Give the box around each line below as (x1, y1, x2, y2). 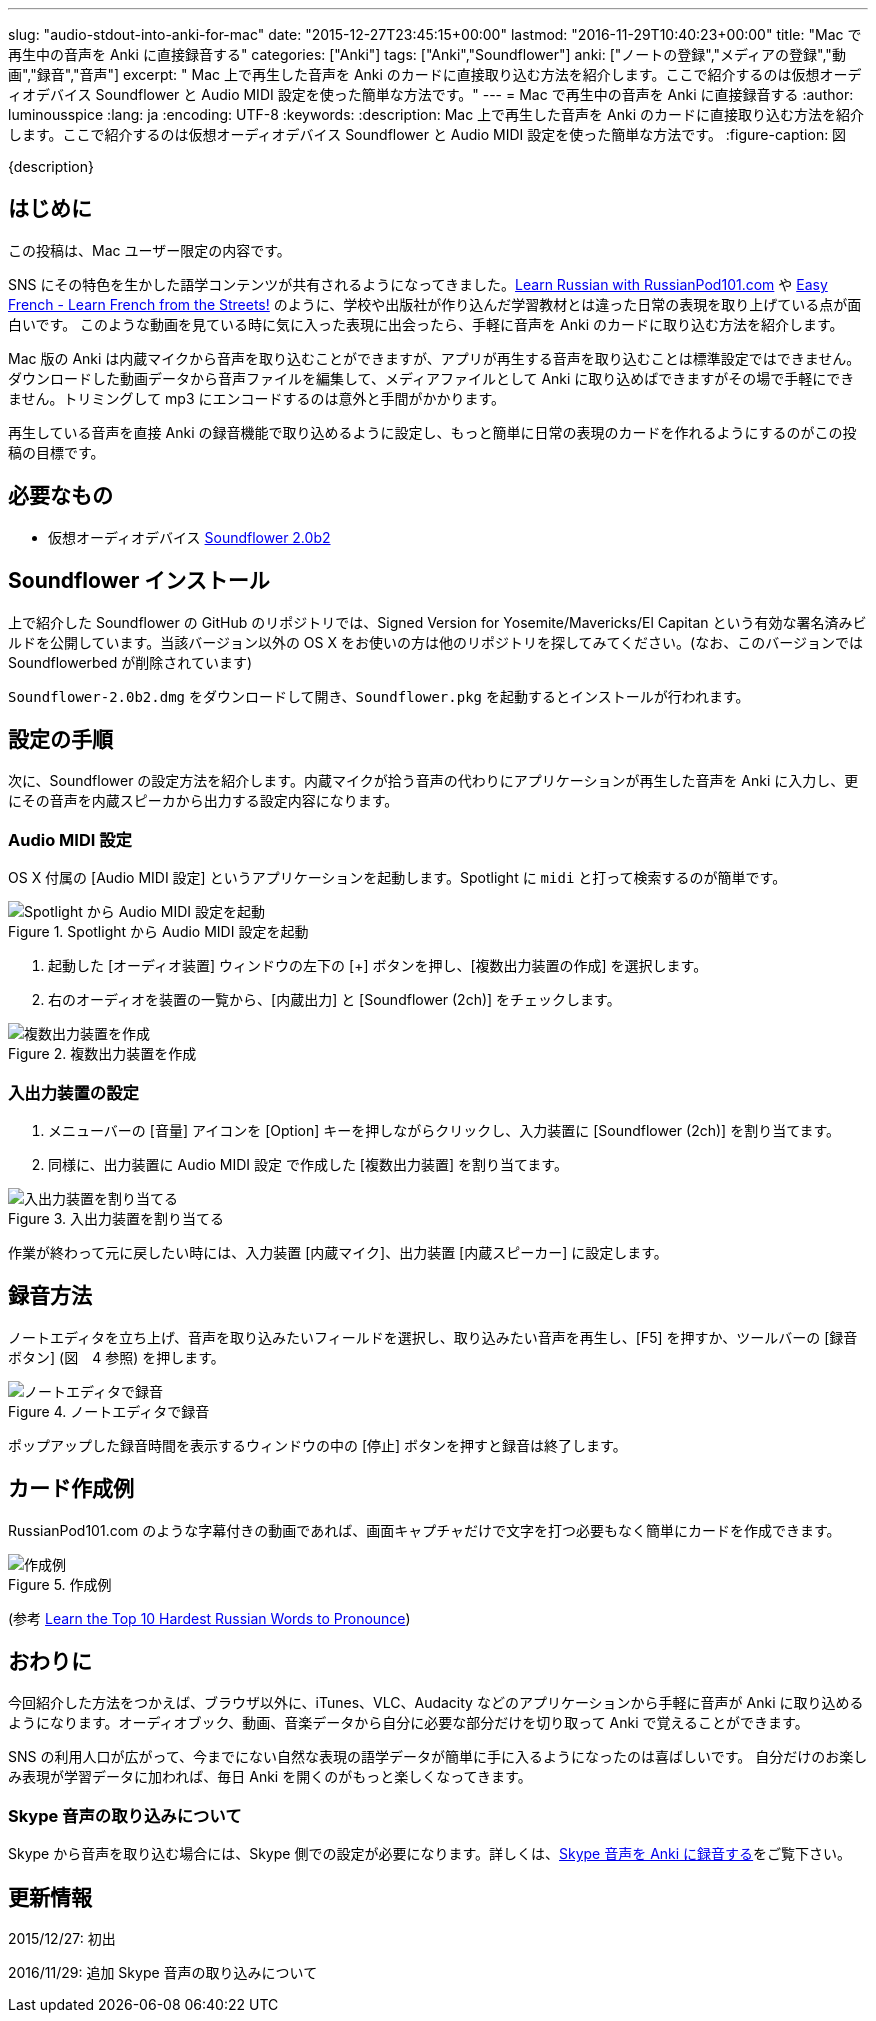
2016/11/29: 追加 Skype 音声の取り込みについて (8, 1964, 318, 1981)
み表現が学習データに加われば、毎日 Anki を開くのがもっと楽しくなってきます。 (8, 1768, 532, 1786)
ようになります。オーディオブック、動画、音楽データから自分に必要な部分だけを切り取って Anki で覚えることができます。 (8, 1714, 809, 1732)
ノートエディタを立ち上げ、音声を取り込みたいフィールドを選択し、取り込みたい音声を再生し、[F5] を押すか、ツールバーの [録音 (8, 1328, 858, 1346)
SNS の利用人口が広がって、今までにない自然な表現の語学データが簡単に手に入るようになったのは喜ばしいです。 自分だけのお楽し (8, 1748, 868, 1766)
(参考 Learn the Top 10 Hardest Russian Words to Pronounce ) (8, 1609, 411, 1627)
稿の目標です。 (8, 443, 105, 461)
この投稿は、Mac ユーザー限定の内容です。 (8, 241, 291, 259)
